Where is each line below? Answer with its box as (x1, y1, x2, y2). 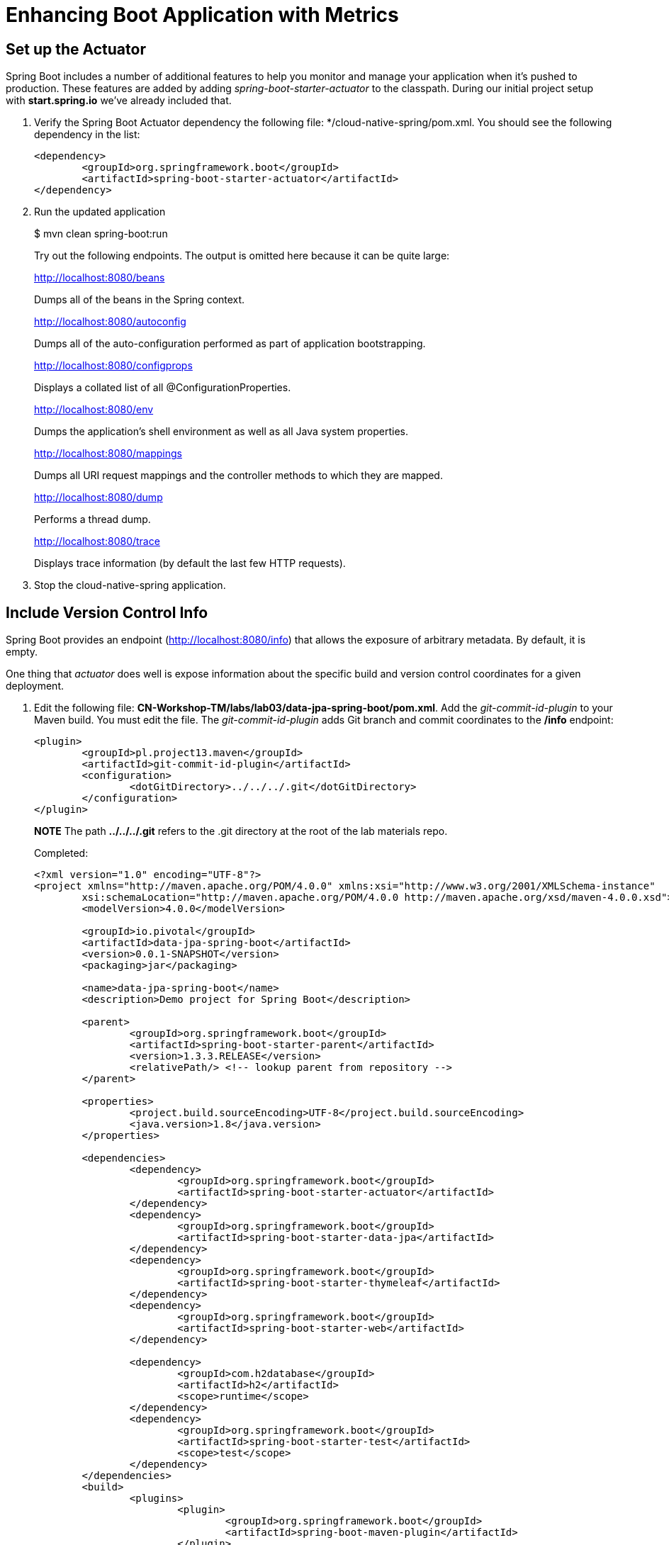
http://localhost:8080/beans (34, 271, 165, 284)
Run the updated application (34, 206, 166, 218)
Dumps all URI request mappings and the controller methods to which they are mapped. (34, 469, 443, 482)
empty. (6, 646, 38, 658)
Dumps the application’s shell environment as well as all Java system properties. (34, 425, 409, 438)
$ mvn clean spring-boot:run (34, 227, 168, 240)
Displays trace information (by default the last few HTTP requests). (34, 557, 346, 570)
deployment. (6, 680, 64, 692)
